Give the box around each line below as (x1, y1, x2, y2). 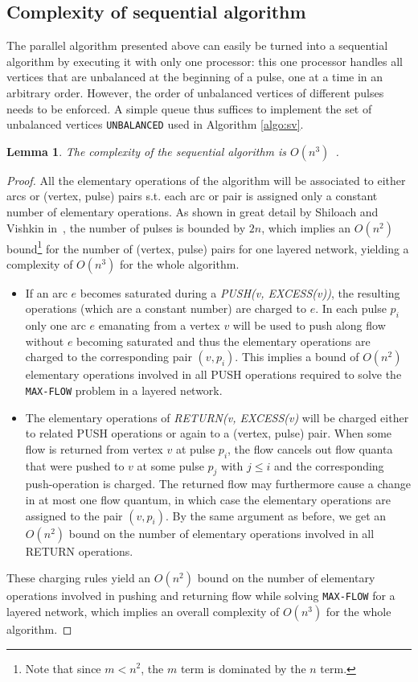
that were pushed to (25, 457, 125, 474)
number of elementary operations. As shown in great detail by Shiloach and (6, 203, 379, 220)
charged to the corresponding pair (25, 348, 192, 365)
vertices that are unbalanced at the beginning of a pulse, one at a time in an (6, 68, 383, 85)
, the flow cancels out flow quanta (227, 440, 393, 457)
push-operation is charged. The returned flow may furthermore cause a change (25, 475, 412, 492)
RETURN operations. (25, 542, 133, 559)
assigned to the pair (25, 507, 123, 524)
